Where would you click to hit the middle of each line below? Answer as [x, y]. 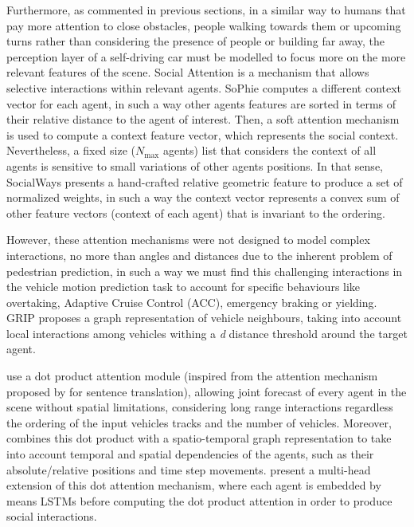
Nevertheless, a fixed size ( [71, 150]
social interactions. [52, 516]
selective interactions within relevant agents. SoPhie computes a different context [204, 87]
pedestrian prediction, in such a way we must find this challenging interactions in [205, 271]
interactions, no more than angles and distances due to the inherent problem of [199, 255]
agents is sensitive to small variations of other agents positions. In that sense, [195, 165]
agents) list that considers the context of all [269, 150]
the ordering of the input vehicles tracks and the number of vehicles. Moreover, [199, 422]
